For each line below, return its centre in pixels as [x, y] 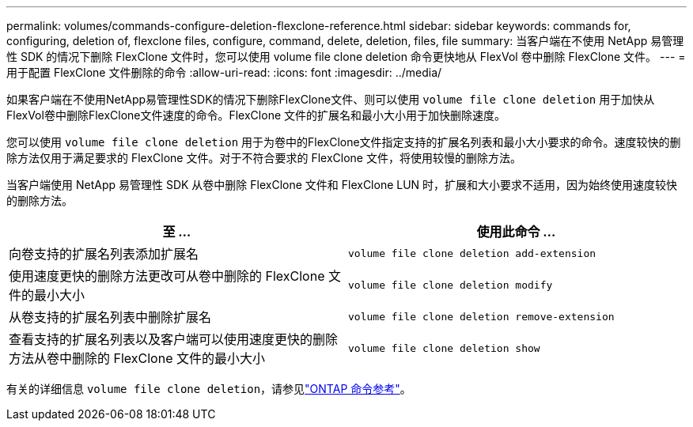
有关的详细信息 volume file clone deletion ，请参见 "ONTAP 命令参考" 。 [209, 389]
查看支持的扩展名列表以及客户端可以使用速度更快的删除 [174, 339]
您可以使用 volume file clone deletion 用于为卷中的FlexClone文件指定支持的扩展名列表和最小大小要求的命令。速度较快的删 [344, 142]
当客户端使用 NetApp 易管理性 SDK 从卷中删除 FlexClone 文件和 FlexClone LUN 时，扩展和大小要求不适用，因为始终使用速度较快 [342, 185]
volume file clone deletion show [444, 348]
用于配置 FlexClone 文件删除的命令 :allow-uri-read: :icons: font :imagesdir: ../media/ [224, 72]
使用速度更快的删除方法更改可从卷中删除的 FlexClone [167, 276]
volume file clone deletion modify [451, 285]
